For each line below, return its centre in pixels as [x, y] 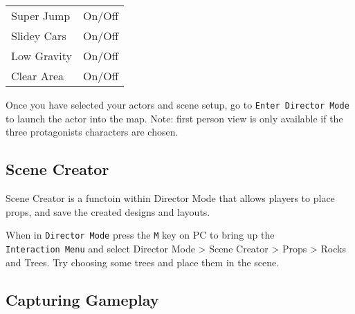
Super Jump [41, 16]
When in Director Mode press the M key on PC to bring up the [140, 235]
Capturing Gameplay [82, 299]
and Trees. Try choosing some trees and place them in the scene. [143, 262]
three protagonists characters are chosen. [92, 132]
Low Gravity [42, 56]
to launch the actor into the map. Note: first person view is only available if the [174, 118]
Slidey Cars [39, 36]
